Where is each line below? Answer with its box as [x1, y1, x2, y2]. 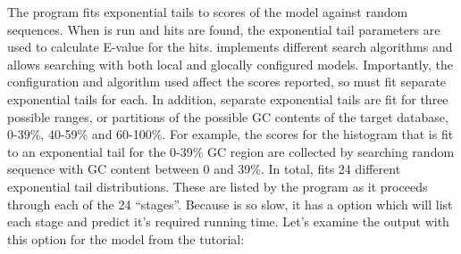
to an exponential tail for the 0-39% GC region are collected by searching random [7, 142, 455, 160]
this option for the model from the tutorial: [7, 229, 245, 248]
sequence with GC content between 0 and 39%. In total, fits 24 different [7, 160, 401, 178]
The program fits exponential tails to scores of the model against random [7, 3, 408, 20]
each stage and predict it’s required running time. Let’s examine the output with [7, 212, 449, 231]
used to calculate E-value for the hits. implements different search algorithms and [7, 37, 453, 56]
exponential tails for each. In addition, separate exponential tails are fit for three [7, 89, 448, 108]
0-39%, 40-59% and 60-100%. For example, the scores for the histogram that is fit [7, 125, 454, 143]
